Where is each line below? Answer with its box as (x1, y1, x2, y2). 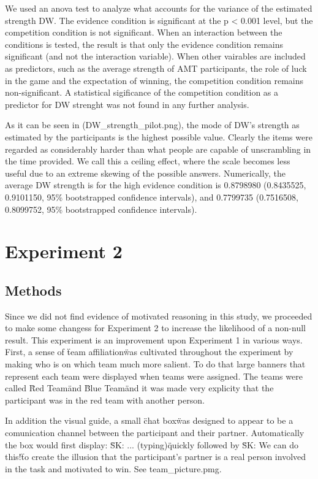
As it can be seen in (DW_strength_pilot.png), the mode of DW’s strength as (5, 118, 300, 131)
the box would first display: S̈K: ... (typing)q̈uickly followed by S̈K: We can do (5, 438, 298, 451)
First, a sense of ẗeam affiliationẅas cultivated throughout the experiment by (5, 345, 293, 358)
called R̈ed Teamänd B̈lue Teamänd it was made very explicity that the (5, 381, 274, 394)
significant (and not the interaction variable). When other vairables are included (5, 50, 306, 63)
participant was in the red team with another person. (5, 393, 205, 406)
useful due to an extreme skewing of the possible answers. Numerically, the (5, 166, 286, 179)
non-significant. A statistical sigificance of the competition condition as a (5, 86, 279, 99)
